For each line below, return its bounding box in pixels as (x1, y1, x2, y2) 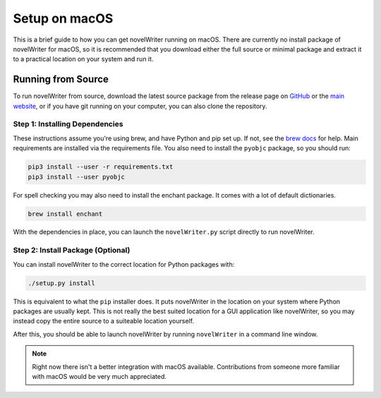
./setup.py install (28, 279, 95, 287)
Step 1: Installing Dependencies (13, 119, 123, 129)
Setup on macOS (13, 11, 114, 26)
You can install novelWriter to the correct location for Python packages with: (13, 260, 235, 268)
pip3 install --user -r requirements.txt (28, 163, 174, 171)
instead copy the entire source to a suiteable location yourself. (13, 317, 194, 325)
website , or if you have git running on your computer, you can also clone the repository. (13, 102, 267, 110)
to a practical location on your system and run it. (13, 55, 154, 64)
